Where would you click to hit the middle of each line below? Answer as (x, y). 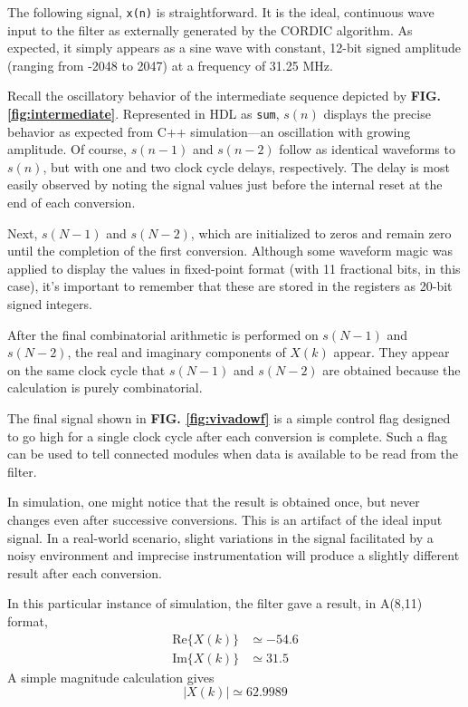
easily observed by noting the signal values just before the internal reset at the (225, 184)
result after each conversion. (85, 572)
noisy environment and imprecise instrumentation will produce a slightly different (234, 555)
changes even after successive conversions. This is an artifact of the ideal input (225, 519)
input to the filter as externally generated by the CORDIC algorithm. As (210, 29)
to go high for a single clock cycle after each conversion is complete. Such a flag (228, 436)
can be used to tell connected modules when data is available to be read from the (233, 454)
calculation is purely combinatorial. (105, 387)
